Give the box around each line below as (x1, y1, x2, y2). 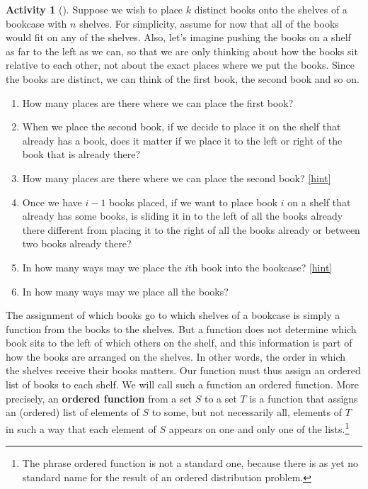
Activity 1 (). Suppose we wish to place (6, 2, 183, 16)
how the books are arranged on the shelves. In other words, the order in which (6, 349, 346, 364)
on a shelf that (287, 194, 351, 209)
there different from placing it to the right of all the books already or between (22, 222, 360, 237)
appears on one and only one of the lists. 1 (168, 419, 350, 436)
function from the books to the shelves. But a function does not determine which (6, 321, 357, 336)
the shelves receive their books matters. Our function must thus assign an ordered (6, 363, 361, 378)
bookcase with (6, 16, 67, 30)
